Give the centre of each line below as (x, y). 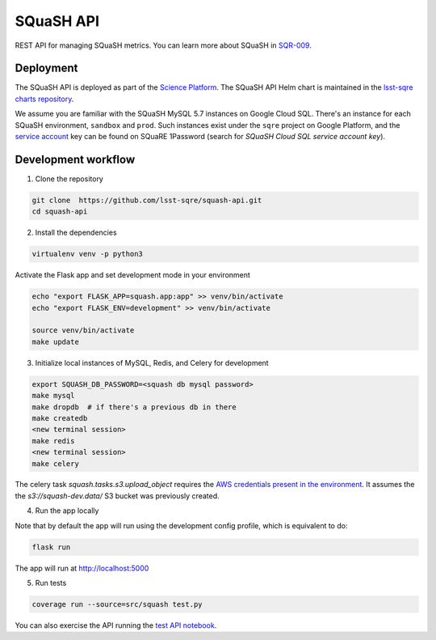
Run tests (51, 583)
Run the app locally (67, 511)
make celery (56, 464)
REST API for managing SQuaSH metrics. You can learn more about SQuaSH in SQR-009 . (163, 45)
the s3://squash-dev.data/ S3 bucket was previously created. (117, 496)
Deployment (46, 68)
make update (56, 341)
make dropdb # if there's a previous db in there (134, 407)
